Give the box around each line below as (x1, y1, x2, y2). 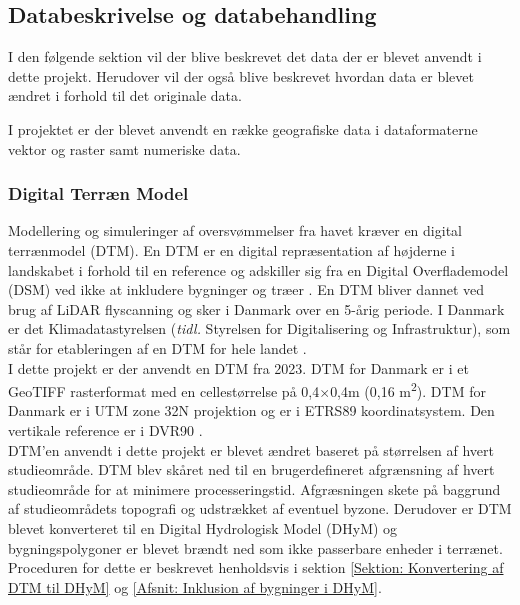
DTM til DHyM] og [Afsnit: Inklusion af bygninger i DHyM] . (8, 576, 382, 597)
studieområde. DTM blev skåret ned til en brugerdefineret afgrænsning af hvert (8, 459, 495, 480)
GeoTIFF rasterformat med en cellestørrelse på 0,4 (8, 380, 320, 401)
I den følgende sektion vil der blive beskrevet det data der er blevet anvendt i (8, 46, 482, 67)
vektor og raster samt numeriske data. (8, 138, 241, 159)
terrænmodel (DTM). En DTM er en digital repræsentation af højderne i (8, 239, 455, 260)
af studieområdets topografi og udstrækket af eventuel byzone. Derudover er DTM (8, 498, 512, 519)
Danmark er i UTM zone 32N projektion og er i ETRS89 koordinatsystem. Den (8, 400, 495, 421)
